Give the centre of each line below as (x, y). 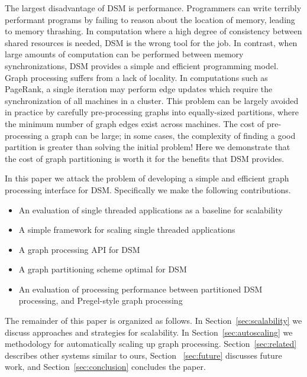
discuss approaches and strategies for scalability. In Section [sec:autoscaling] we (149, 332)
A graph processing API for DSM (79, 249)
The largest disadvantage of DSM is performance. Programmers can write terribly (153, 8)
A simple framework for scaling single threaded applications (127, 230)
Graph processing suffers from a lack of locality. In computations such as (136, 77)
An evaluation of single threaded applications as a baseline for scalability (151, 209)
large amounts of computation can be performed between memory (124, 54)
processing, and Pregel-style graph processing (101, 300)
